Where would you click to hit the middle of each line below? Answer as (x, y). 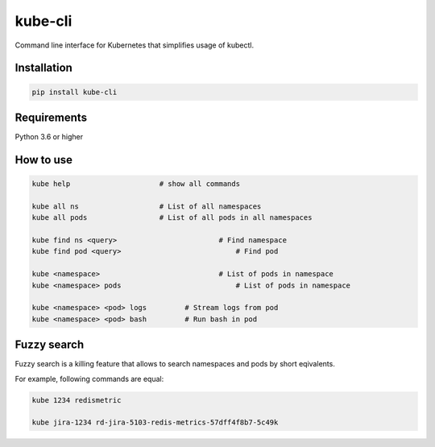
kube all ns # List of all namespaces (147, 206)
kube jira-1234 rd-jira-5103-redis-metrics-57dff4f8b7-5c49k (155, 422)
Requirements (51, 117)
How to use (43, 160)
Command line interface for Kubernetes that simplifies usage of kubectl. (134, 45)
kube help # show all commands (136, 184)
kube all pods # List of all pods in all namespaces (172, 218)
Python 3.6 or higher (49, 137)
